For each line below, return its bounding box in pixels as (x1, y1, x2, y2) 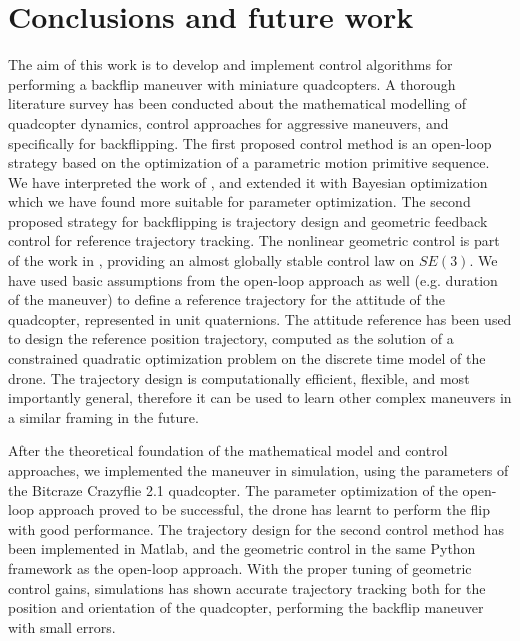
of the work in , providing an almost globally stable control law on (8, 250, 415, 271)
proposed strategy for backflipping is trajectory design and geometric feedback (8, 210, 488, 231)
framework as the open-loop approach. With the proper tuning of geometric (8, 557, 472, 578)
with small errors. (8, 616, 116, 637)
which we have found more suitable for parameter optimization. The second (8, 191, 471, 212)
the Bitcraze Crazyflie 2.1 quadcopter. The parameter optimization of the (8, 479, 458, 500)
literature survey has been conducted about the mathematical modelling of (8, 93, 467, 114)
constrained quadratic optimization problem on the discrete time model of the (8, 348, 486, 369)
